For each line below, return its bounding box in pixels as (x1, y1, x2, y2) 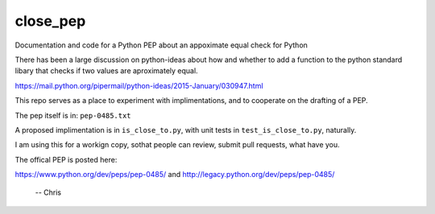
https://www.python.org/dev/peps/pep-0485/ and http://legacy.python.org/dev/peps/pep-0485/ (14, 170, 335, 179)
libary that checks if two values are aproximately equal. (14, 66, 198, 76)
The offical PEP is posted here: (14, 154, 118, 164)
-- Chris (35, 187, 62, 197)
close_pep (14, 12, 86, 30)
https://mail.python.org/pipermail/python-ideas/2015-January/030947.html (14, 80, 263, 90)
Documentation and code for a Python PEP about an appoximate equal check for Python (14, 40, 308, 50)
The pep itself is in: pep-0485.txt (14, 110, 132, 120)
